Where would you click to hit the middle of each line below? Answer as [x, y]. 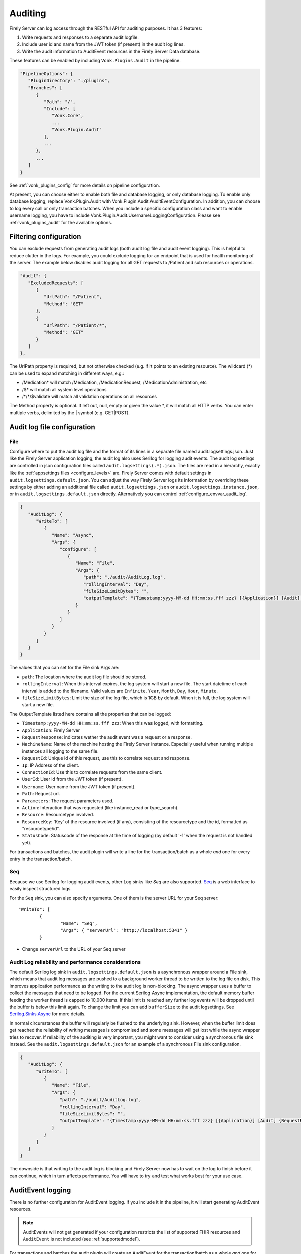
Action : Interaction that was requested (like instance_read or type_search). [100, 807]
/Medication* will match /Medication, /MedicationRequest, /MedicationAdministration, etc [114, 382]
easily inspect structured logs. [41, 889]
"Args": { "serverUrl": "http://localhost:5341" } [124, 931]
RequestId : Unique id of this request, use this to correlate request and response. [106, 758]
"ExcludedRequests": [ [56, 283]
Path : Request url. [41, 794]
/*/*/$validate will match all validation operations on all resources [89, 397]
